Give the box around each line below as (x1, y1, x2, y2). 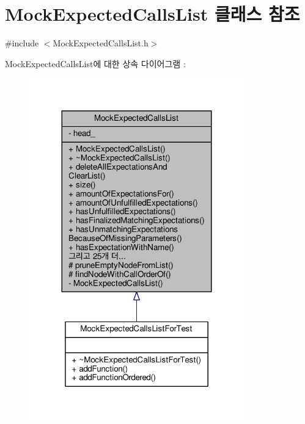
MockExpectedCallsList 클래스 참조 (5, 1, 300, 26)
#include (5, 37, 39, 49)
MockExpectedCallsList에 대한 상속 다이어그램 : (5, 57, 186, 70)
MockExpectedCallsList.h (53, 37, 149, 49)
